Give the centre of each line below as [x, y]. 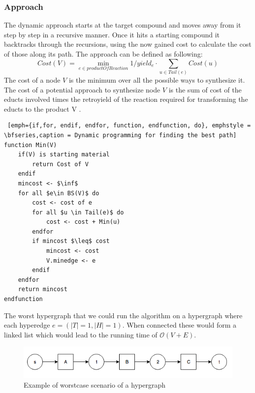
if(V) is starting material [64, 155]
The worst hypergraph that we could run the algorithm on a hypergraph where [123, 315]
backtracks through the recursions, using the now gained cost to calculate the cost [128, 44]
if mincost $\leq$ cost [71, 241]
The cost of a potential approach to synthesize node [82, 89]
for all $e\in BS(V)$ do [59, 193]
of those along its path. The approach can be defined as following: [103, 54]
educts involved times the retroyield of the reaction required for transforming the [126, 99]
